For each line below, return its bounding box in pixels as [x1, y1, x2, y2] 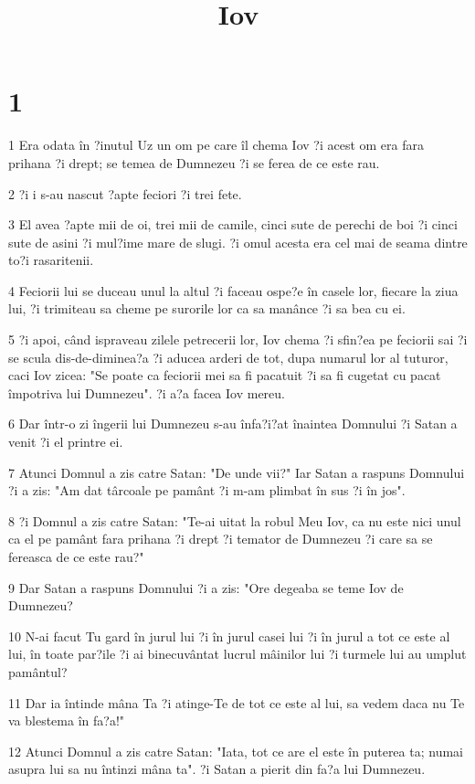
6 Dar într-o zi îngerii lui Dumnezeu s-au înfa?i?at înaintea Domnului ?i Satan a [8, 414, 458, 433]
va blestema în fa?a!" [8, 711, 125, 730]
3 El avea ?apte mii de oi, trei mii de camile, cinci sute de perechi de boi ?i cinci [8, 215, 458, 234]
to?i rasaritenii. [8, 250, 94, 270]
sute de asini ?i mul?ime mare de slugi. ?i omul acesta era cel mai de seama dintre [8, 232, 468, 251]
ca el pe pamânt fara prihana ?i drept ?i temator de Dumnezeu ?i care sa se [8, 529, 433, 548]
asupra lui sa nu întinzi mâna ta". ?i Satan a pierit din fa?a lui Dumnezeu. [8, 759, 426, 779]
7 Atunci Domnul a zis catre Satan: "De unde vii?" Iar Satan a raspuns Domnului [8, 462, 465, 482]
